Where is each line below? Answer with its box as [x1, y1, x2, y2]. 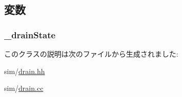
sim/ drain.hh [4, 65, 45, 76]
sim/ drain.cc [4, 83, 44, 93]
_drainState [4, 28, 56, 41]
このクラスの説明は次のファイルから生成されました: [4, 48, 178, 59]
